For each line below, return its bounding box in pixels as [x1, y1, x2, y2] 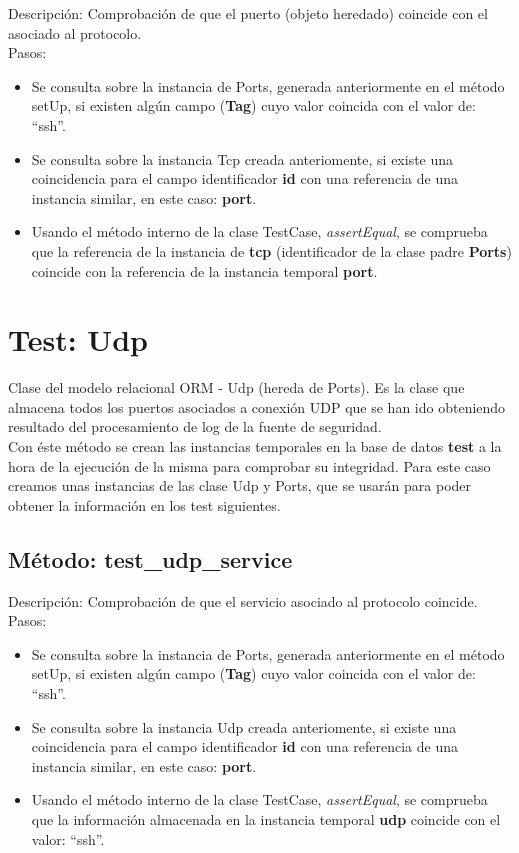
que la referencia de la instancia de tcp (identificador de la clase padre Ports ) [31, 240, 512, 261]
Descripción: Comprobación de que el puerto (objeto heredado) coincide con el [8, 3, 488, 23]
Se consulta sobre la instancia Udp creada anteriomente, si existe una [31, 716, 457, 737]
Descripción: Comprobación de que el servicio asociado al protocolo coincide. [8, 590, 478, 611]
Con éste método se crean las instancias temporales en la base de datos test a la [8, 436, 502, 457]
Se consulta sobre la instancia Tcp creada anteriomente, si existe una [31, 148, 454, 169]
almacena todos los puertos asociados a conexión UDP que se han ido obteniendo [8, 396, 506, 417]
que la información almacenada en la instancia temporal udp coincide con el [31, 808, 501, 829]
